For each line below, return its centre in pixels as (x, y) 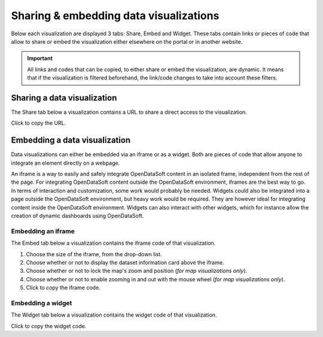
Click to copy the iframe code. (63, 288)
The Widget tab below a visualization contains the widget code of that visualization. (114, 315)
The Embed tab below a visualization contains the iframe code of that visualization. (113, 243)
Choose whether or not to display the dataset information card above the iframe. (125, 262)
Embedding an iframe (43, 231)
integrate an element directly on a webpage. (65, 163)
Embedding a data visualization (71, 140)
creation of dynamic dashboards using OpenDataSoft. (77, 216)
